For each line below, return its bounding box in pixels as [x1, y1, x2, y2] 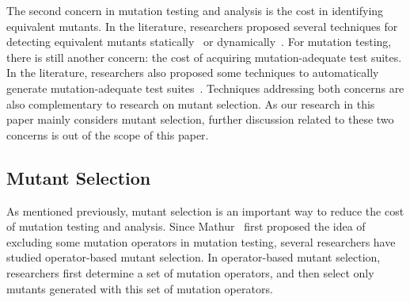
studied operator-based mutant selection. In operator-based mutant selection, [6, 249, 381, 266]
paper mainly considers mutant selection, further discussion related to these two [6, 111, 394, 128]
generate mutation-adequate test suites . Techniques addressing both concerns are [6, 79, 404, 96]
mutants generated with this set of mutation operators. [6, 280, 273, 296]
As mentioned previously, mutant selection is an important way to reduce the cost [6, 202, 404, 219]
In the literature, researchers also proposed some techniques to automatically [6, 64, 379, 81]
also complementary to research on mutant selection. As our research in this [6, 95, 375, 112]
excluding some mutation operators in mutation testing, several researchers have [6, 233, 396, 250]
